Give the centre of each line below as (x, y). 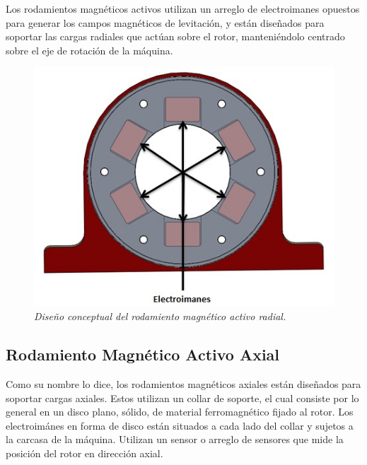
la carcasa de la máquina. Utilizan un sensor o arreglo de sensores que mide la (175, 439)
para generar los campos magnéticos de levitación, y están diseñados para (165, 22)
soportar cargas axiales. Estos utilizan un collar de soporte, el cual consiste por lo (182, 398)
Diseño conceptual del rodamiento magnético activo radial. (160, 316)
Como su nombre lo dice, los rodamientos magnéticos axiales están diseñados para (183, 384)
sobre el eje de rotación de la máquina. (89, 50)
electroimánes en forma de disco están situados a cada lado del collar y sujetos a (180, 425)
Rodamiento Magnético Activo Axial (143, 354)
